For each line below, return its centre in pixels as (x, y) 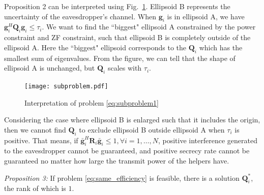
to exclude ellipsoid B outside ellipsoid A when (152, 129)
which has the (221, 47)
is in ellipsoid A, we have (206, 16)
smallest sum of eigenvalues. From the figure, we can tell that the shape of (120, 58)
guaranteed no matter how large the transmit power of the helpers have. (117, 160)
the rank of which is (35, 188)
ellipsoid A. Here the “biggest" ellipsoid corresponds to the (95, 47)
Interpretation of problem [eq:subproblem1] (92, 102)
